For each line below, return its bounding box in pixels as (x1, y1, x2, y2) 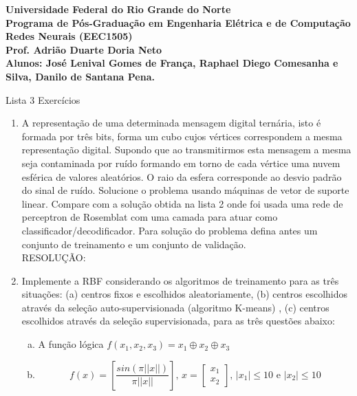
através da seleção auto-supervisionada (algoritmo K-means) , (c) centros (21, 300, 329, 314)
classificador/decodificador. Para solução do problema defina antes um (21, 223, 318, 237)
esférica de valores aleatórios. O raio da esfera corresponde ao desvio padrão (21, 169, 342, 184)
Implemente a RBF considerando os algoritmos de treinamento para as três (21, 273, 339, 287)
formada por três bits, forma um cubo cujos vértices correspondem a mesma (21, 129, 343, 143)
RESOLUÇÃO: (21, 250, 86, 265)
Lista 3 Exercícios (6, 92, 80, 107)
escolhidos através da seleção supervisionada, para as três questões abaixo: (21, 313, 335, 328)
